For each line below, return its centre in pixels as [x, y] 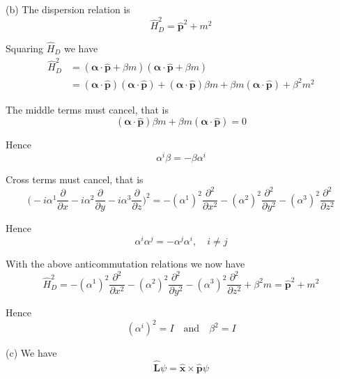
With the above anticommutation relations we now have [125, 263]
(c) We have [31, 353]
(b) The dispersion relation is [68, 9]
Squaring [25, 48]
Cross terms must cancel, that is [75, 179]
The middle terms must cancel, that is [87, 109]
